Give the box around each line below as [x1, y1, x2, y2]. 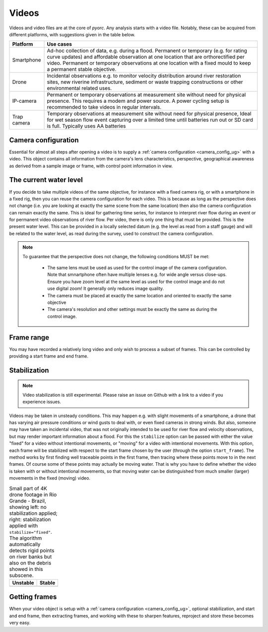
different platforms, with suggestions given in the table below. [9, 31, 135, 37]
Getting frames [9, 593, 57, 601]
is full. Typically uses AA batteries [47, 123, 126, 130]
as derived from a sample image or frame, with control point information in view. [9, 163, 173, 169]
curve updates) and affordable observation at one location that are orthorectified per [47, 54, 245, 61]
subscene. [9, 571, 34, 578]
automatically [9, 541, 41, 548]
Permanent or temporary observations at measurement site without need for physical [47, 91, 246, 98]
